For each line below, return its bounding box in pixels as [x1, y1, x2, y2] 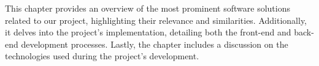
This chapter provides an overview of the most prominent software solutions [5, 2, 290, 14]
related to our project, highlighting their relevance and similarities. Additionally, [5, 13, 307, 26]
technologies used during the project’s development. [5, 50, 199, 62]
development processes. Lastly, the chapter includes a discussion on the [21, 37, 288, 50]
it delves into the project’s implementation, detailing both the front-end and [5, 26, 291, 38]
